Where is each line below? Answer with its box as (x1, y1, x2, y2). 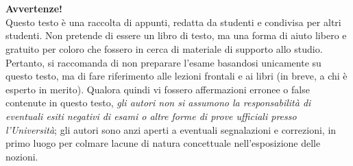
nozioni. (5, 149, 38, 163)
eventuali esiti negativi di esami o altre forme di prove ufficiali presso (5, 108, 297, 123)
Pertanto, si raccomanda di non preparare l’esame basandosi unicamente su (5, 55, 321, 69)
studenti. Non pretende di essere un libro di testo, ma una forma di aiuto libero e (5, 28, 347, 43)
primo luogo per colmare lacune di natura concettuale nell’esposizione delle (5, 136, 321, 150)
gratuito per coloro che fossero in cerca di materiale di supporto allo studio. (5, 41, 323, 56)
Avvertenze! (5, 1, 62, 16)
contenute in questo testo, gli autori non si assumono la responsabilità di (5, 95, 311, 110)
